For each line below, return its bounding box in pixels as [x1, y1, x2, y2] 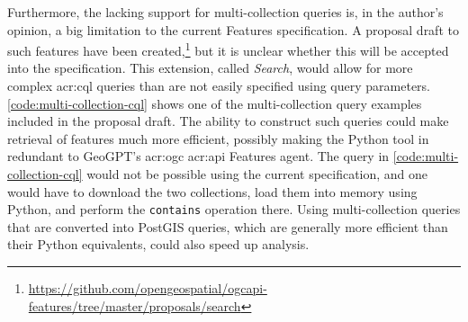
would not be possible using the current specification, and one [86, 165, 428, 183]
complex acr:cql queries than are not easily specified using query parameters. [7, 76, 431, 95]
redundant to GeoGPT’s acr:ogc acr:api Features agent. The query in [7, 147, 390, 165]
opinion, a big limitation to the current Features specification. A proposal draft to [7, 20, 459, 39]
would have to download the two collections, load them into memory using [7, 182, 418, 201]
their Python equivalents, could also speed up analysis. [7, 235, 310, 254]
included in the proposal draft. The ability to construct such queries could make [7, 112, 449, 130]
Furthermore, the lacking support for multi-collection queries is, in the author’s [7, 3, 444, 21]
